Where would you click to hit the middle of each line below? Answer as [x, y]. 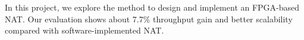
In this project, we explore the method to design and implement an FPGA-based [152, 7]
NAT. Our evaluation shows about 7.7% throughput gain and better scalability [149, 19]
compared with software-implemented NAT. [84, 30]
